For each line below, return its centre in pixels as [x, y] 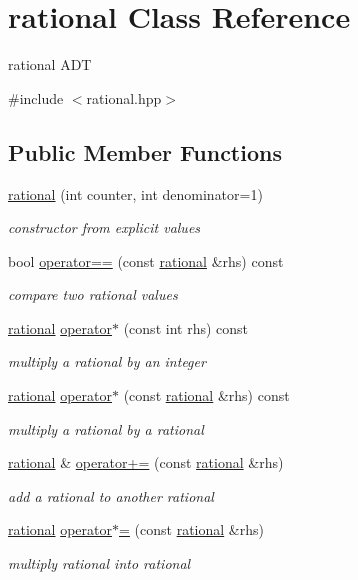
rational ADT [50, 64]
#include [36, 97]
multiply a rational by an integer [107, 361]
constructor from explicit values [104, 227]
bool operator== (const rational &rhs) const [146, 260]
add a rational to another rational [111, 495]
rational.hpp [124, 97]
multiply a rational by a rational [106, 428]
